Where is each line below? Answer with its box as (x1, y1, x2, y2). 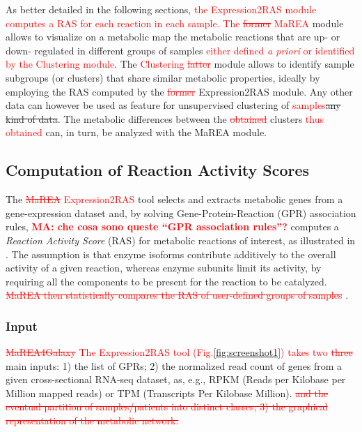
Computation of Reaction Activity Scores (6, 159, 310, 181)
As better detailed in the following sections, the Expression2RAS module (6, 2, 317, 16)
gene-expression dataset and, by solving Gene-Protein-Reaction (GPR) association (6, 205, 356, 220)
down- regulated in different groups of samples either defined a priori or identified (6, 43, 355, 57)
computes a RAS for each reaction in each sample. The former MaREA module (6, 15, 344, 30)
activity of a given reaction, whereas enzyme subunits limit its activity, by (6, 260, 322, 275)
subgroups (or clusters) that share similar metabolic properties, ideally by (6, 70, 320, 84)
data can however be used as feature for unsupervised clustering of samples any (6, 98, 341, 112)
